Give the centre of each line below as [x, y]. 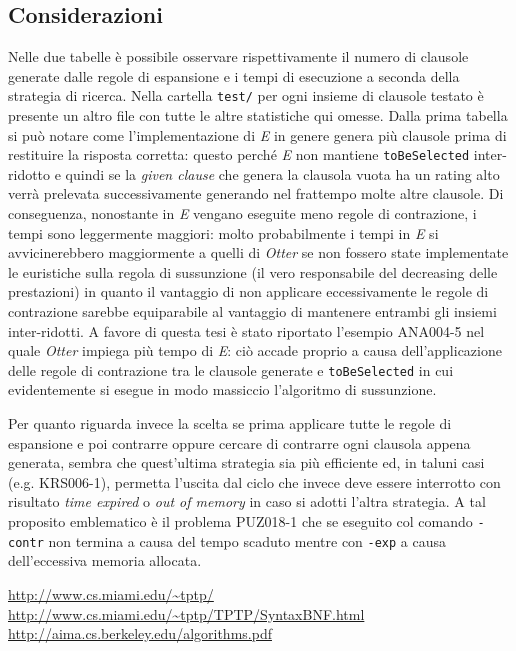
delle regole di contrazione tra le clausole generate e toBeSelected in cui [231, 369]
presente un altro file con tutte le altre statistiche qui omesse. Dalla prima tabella [258, 115]
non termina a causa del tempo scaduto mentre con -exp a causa [247, 540]
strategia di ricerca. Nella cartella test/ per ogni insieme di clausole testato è [246, 95]
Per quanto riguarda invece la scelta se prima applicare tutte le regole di [230, 423]
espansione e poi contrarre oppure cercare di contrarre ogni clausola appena [239, 442]
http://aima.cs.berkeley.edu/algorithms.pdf [140, 633]
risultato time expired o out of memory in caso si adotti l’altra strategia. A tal [247, 501]
